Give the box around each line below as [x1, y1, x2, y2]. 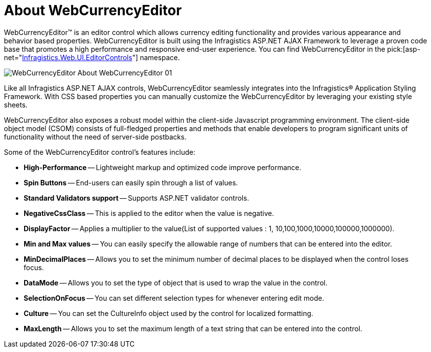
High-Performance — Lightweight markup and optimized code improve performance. [24, 163, 301, 172]
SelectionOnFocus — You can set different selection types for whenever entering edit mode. [24, 293, 324, 302]
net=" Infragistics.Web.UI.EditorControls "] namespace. [4, 53, 180, 62]
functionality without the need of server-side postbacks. [4, 132, 187, 141]
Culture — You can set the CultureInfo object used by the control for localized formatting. [24, 309, 314, 317]
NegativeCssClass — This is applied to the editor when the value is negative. [24, 209, 274, 217]
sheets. [4, 100, 28, 109]
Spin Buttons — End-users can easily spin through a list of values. [24, 178, 238, 187]
